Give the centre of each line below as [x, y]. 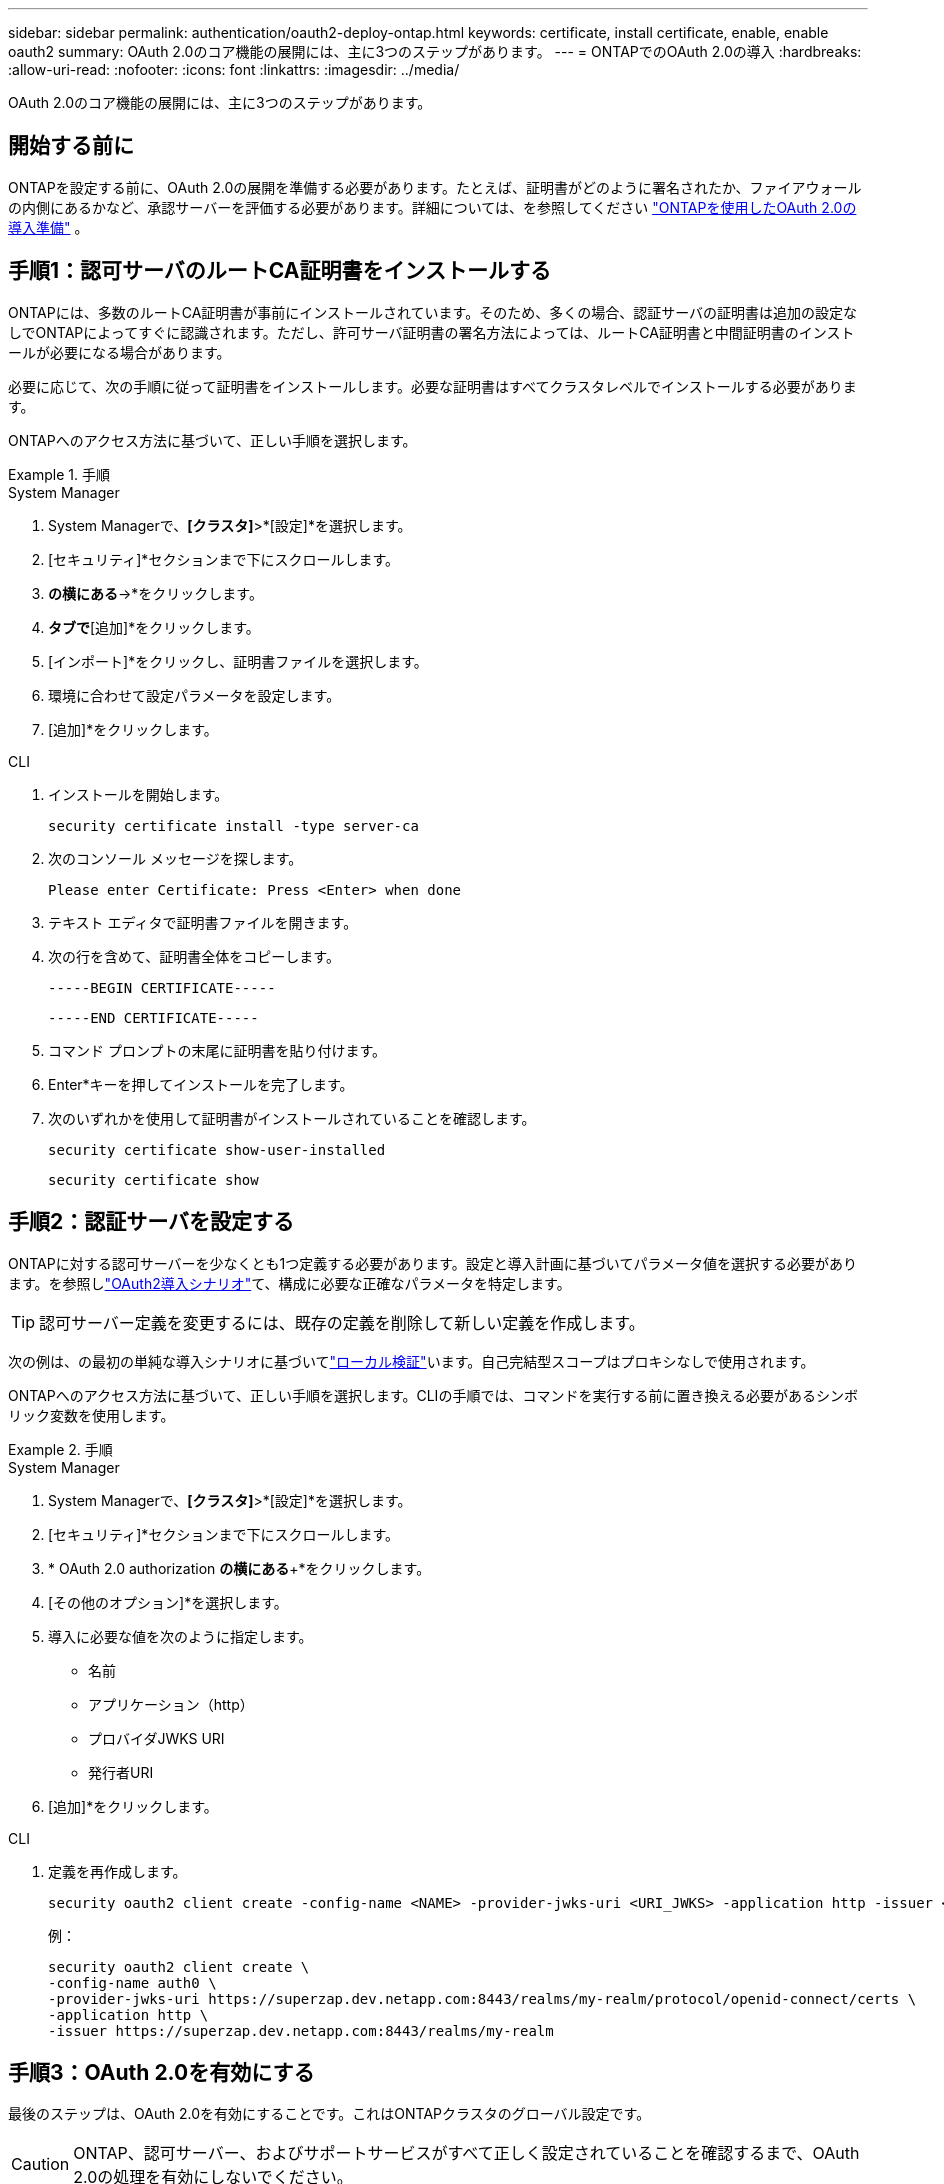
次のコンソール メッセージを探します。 [175, 858]
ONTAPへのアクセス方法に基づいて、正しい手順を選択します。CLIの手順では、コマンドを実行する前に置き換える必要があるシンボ [433, 1395]
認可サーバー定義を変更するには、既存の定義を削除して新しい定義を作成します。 [342, 1322]
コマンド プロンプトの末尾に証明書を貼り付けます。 [217, 1050]
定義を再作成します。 [117, 1871]
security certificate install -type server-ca [233, 825]
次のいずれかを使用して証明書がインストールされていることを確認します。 [292, 1118]
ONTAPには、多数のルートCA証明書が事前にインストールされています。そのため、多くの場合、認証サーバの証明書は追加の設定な [433, 312]
